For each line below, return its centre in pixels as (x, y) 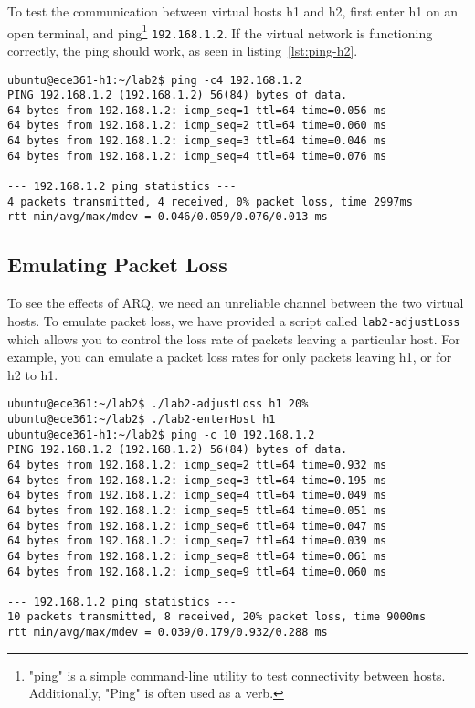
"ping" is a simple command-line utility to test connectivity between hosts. (237, 675)
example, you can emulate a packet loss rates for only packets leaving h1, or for (230, 357)
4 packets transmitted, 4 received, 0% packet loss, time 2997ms (210, 201)
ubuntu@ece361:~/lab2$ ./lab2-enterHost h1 (142, 419)
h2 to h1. (33, 374)
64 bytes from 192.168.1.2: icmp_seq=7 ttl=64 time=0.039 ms (197, 541)
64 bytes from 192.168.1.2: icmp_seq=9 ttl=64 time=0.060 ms (197, 571)
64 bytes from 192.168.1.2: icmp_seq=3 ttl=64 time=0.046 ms (197, 141)
